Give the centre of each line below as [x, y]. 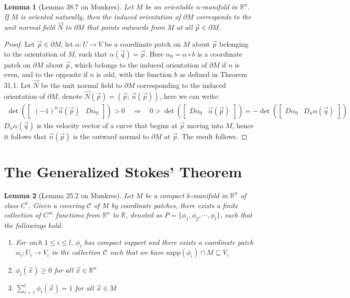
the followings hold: [34, 225]
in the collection [76, 252]
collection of [22, 215]
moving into [205, 125]
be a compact [165, 195]
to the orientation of [35, 53]
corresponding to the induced [181, 85]
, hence [243, 125]
